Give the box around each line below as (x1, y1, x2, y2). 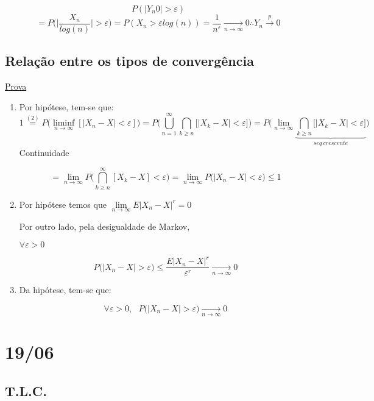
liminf (52, 119, 75, 128)
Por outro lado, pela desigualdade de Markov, (19, 219, 190, 232)
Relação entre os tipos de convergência (5, 51, 254, 70)
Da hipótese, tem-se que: (19, 283, 111, 296)
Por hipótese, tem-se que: (19, 100, 114, 113)
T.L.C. (5, 381, 47, 400)
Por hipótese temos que (19, 197, 107, 210)
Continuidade (19, 146, 69, 159)
